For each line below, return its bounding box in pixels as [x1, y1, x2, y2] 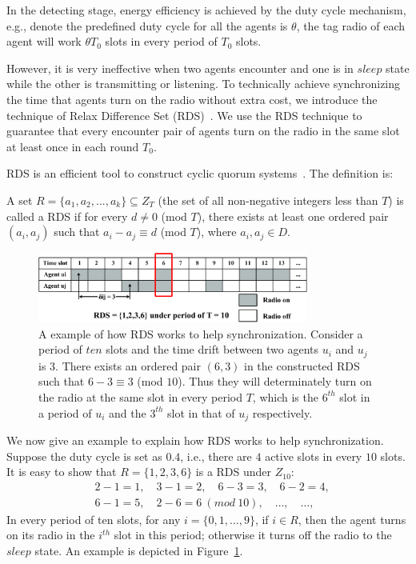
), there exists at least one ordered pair [197, 207, 389, 224]
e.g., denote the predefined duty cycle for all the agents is [6, 17, 288, 34]
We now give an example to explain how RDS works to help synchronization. [6, 431, 384, 448]
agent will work [6, 33, 82, 50]
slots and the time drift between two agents [106, 341, 319, 358]
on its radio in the [6, 526, 95, 543]
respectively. [252, 404, 313, 421]
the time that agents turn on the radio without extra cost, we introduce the [6, 90, 378, 107]
